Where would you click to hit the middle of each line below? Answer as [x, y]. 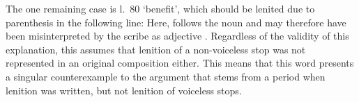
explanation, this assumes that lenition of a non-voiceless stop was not [156, 49]
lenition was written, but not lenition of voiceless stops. [124, 90]
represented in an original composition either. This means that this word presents [180, 63]
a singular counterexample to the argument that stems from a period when [166, 76]
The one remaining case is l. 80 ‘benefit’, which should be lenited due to [160, 8]
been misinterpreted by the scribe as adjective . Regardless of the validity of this [177, 36]
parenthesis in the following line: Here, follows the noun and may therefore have [176, 22]
